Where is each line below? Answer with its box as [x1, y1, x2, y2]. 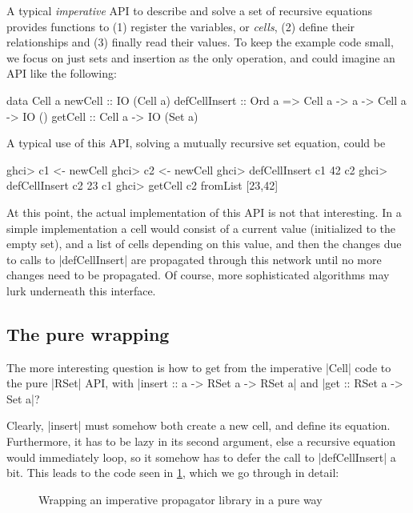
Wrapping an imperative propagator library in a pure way [38, 491, 323, 507]
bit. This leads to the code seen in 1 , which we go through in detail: [6, 464, 339, 481]
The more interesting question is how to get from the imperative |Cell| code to [6, 359, 391, 375]
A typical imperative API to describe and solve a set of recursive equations [6, 2, 373, 18]
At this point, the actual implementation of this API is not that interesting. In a [6, 203, 402, 220]
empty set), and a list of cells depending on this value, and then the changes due [6, 235, 402, 252]
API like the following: [6, 65, 117, 82]
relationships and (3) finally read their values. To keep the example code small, [6, 34, 394, 50]
